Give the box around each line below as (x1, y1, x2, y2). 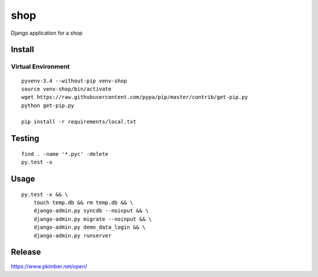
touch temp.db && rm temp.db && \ (33, 199, 134, 206)
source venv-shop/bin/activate (21, 85, 112, 92)
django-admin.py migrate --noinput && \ (33, 215, 153, 222)
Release (11, 247, 41, 257)
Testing (11, 134, 39, 143)
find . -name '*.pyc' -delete (21, 151, 109, 157)
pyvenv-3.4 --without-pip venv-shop (21, 77, 127, 84)
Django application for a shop (11, 29, 82, 36)
